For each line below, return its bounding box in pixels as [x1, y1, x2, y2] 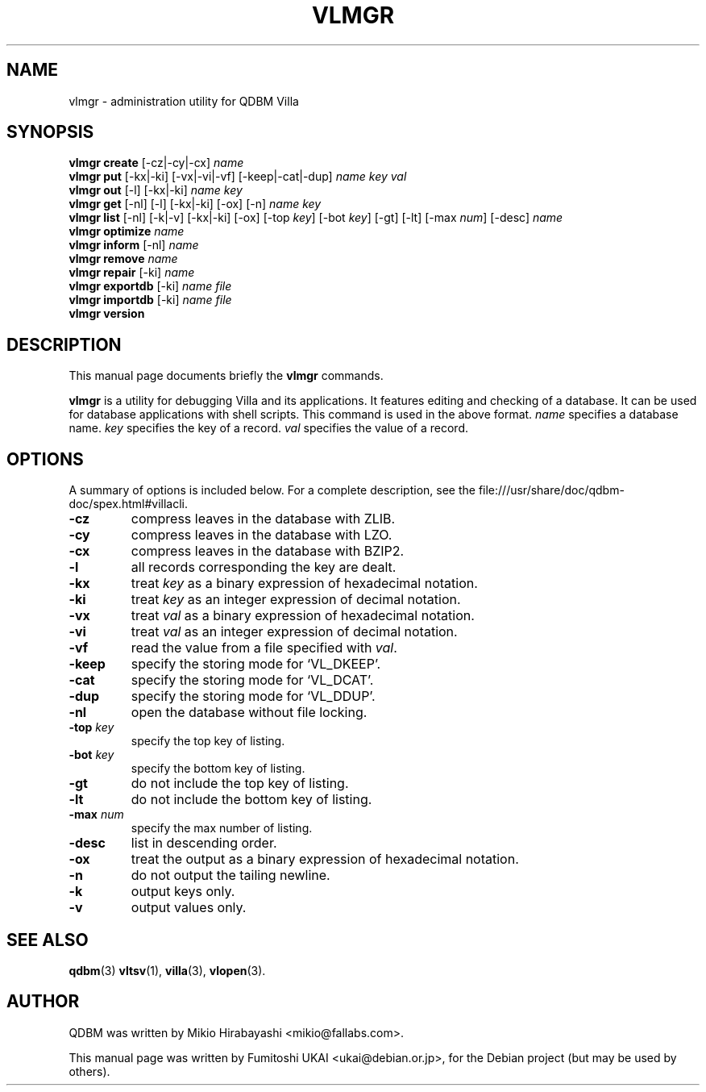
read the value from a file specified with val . [131, 640, 397, 656]
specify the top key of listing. [131, 734, 285, 748]
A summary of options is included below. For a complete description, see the [69, 483, 476, 498]
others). [69, 1064, 110, 1078]
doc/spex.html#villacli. [69, 497, 188, 511]
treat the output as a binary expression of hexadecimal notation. [131, 851, 519, 868]
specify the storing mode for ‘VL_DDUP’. [131, 688, 376, 705]
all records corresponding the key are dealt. [131, 559, 397, 576]
